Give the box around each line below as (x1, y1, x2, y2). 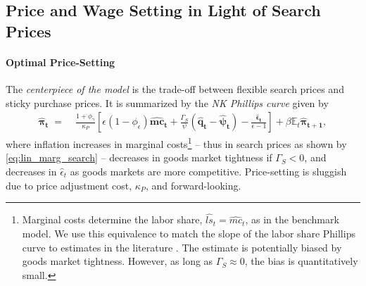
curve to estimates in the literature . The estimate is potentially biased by (22, 240, 342, 254)
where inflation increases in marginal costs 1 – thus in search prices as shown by (6, 135, 347, 151)
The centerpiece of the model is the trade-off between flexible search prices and (6, 81, 344, 96)
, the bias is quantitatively (244, 254, 358, 268)
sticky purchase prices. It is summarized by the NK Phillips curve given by (6, 95, 329, 110)
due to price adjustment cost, (6, 178, 132, 192)
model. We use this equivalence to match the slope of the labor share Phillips (22, 226, 355, 241)
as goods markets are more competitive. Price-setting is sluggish (70, 164, 347, 179)
